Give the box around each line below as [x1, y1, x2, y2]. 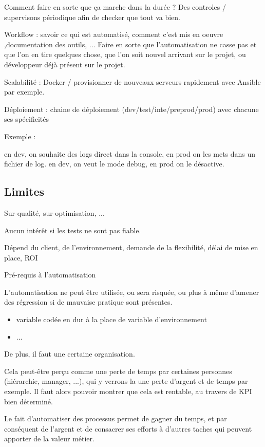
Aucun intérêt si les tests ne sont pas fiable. [4, 225, 141, 235]
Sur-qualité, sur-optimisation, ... [4, 207, 105, 218]
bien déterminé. [4, 396, 53, 406]
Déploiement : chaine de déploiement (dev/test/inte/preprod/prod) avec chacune [4, 103, 259, 114]
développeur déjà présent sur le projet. [4, 59, 125, 69]
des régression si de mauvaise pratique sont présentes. [4, 296, 173, 307]
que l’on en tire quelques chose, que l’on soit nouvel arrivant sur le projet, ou [4, 49, 246, 60]
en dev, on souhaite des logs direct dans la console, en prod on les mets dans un [4, 148, 256, 159]
